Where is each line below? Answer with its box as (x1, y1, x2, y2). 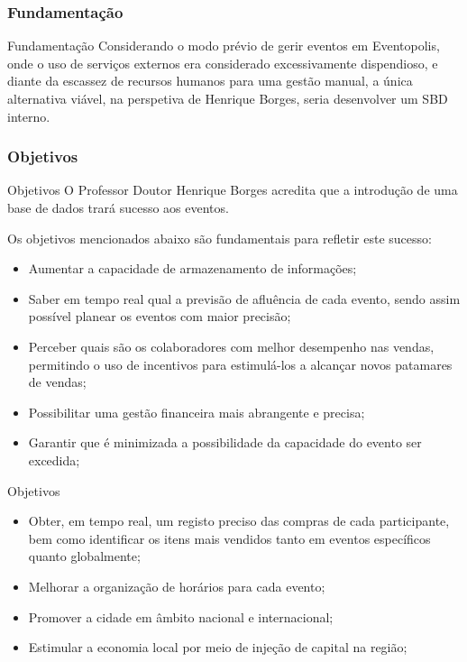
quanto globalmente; (28, 547, 141, 565)
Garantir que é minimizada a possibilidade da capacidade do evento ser (28, 433, 422, 452)
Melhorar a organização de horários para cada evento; (28, 576, 325, 595)
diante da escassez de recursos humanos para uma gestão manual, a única (7, 71, 413, 90)
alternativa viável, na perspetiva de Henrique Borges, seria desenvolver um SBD (7, 89, 448, 107)
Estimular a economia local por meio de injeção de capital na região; (28, 638, 407, 657)
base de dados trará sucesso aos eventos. (7, 198, 229, 216)
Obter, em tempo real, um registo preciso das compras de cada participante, (28, 511, 450, 530)
